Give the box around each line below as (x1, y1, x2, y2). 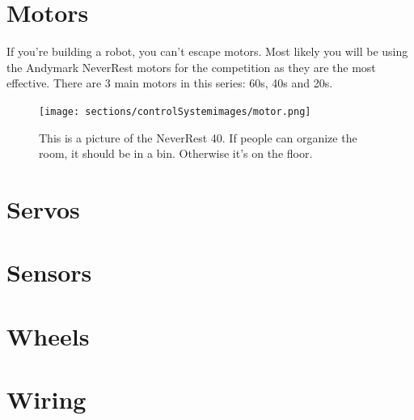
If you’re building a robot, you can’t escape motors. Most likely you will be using (6, 43, 408, 60)
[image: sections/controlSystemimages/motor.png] (39, 105, 311, 117)
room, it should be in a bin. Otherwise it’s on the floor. (39, 145, 313, 162)
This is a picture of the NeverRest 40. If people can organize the (39, 129, 357, 146)
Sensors (6, 256, 92, 289)
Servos (6, 192, 80, 225)
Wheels (6, 319, 90, 352)
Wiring (6, 383, 87, 416)
